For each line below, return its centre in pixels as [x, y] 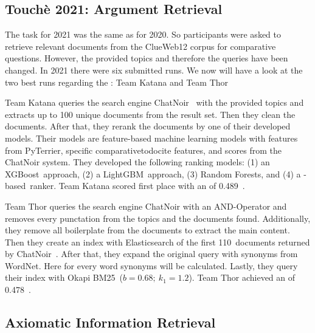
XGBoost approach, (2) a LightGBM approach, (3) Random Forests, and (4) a [153, 173]
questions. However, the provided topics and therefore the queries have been [147, 58]
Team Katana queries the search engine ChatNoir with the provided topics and [154, 102]
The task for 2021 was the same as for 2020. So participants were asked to [143, 34]
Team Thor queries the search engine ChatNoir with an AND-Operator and [146, 206]
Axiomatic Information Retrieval [110, 322]
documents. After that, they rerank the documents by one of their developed [148, 126]
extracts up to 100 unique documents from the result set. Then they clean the [150, 114]
